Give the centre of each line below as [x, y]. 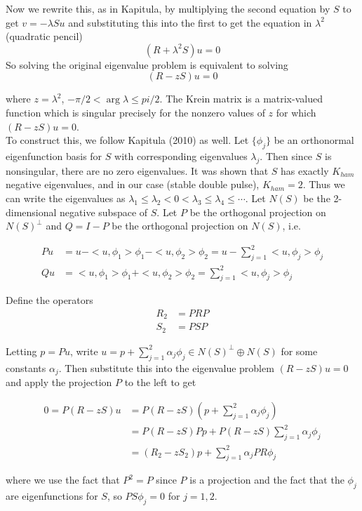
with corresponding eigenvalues [181, 155]
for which [296, 112]
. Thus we [324, 184]
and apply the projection [59, 382]
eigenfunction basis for [54, 155]
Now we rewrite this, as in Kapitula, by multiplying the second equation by [168, 8]
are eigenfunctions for [52, 496]
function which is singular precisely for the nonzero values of [135, 112]
